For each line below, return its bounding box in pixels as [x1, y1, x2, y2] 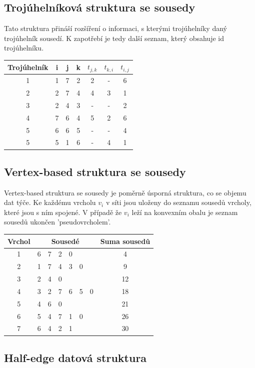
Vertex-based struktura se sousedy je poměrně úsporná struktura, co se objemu [4, 187, 246, 197]
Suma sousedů [100, 235, 150, 246]
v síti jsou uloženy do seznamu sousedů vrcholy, [105, 197, 251, 207]
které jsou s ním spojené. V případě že [4, 206, 122, 217]
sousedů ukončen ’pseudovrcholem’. [4, 216, 111, 227]
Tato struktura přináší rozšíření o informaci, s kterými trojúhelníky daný [4, 23, 227, 33]
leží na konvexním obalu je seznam [131, 206, 238, 217]
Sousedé [51, 235, 79, 246]
